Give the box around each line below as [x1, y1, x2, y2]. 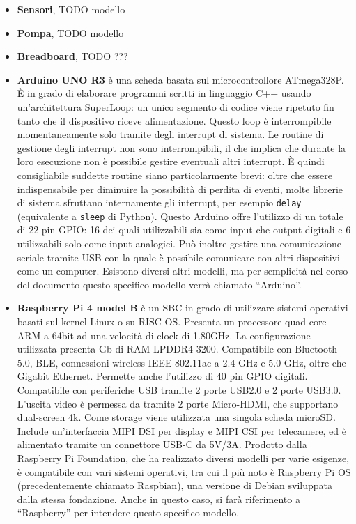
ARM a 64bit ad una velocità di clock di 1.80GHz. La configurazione [17, 327, 311, 342]
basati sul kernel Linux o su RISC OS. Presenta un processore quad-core [17, 314, 327, 328]
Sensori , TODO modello [17, 2, 125, 16]
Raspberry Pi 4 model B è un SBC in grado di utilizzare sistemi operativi [17, 300, 348, 315]
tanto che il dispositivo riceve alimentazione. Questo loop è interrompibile [17, 113, 332, 128]
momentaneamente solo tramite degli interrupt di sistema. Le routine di [17, 127, 324, 141]
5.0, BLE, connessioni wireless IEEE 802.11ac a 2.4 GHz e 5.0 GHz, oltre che [17, 355, 346, 369]
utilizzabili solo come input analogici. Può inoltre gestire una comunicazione [17, 236, 341, 251]
